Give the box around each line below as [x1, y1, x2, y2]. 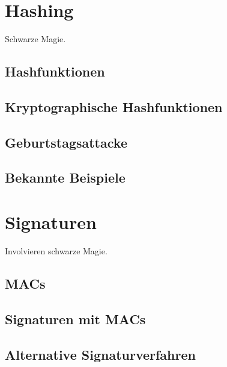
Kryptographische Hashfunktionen [5, 97, 223, 116]
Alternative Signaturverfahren [5, 345, 196, 363]
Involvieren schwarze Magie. [5, 244, 107, 257]
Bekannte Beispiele [5, 168, 126, 187]
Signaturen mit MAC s [5, 309, 146, 328]
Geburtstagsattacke [5, 133, 127, 151]
